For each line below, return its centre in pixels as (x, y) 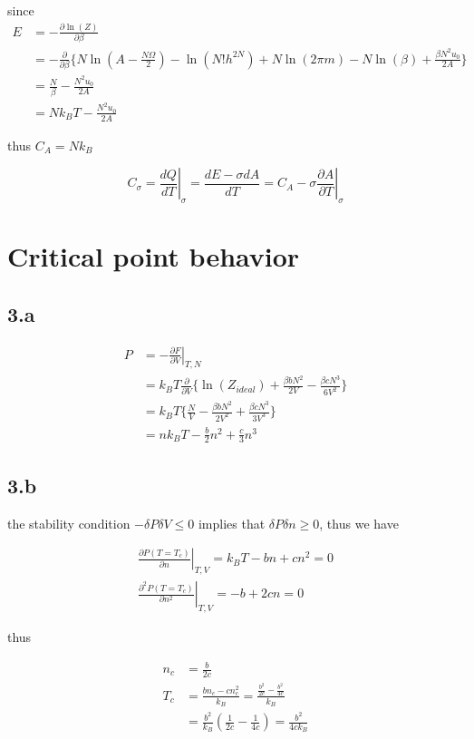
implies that (232, 523)
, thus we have (359, 523)
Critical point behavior (154, 256)
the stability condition (69, 523)
